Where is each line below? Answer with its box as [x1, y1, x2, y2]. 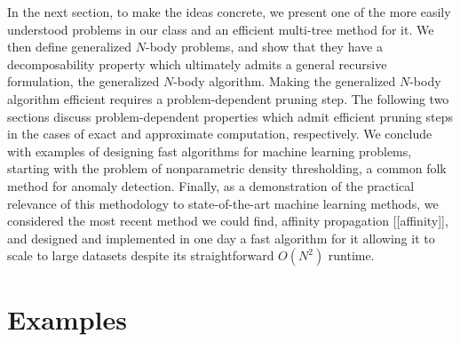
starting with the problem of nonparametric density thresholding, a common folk [7, 159, 447, 178]
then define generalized [7, 37, 132, 56]
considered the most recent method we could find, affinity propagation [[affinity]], [7, 211, 448, 230]
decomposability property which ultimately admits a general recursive [7, 54, 387, 73]
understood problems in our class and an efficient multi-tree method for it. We [7, 20, 434, 38]
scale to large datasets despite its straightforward [7, 246, 274, 265]
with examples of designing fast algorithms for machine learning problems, [7, 141, 412, 160]
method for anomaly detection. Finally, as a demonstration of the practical [7, 176, 415, 195]
